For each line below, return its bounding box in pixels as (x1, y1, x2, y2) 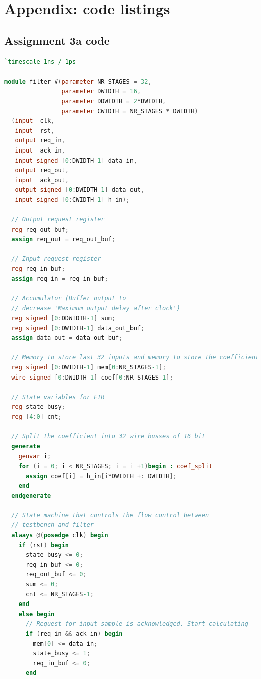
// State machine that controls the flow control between (11, 511, 209, 519)
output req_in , (15, 137, 65, 144)
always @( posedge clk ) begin (11, 532, 108, 539)
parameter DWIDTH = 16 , (61, 88, 141, 95)
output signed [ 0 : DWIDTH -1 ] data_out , (15, 186, 145, 194)
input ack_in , (15, 146, 65, 154)
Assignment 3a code (4, 32, 110, 48)
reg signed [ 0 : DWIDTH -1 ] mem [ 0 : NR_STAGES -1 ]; (11, 363, 166, 371)
